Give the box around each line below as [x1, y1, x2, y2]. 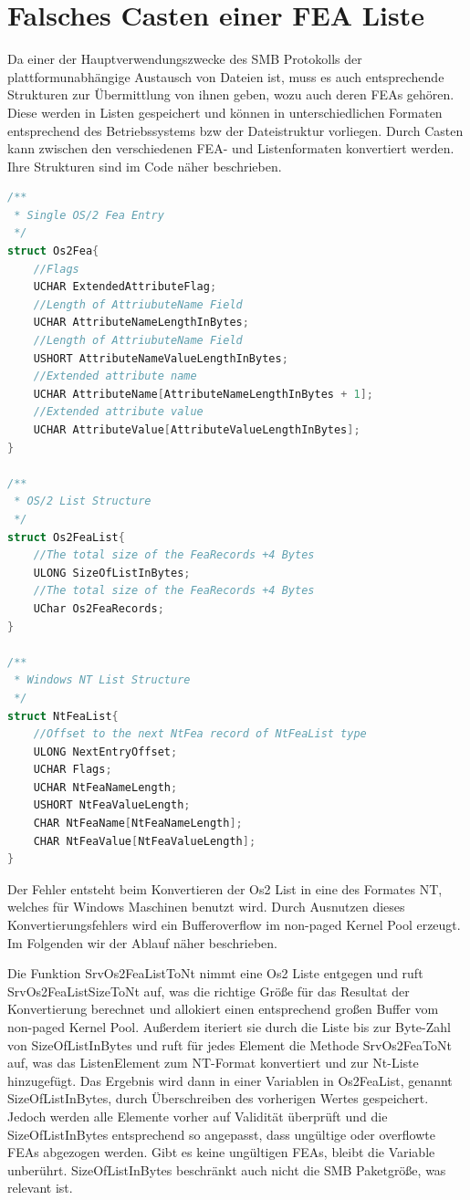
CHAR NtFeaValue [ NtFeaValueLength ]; [33, 834, 256, 848]
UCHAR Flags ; [33, 763, 112, 777]
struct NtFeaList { [7, 709, 119, 723]
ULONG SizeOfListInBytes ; [33, 566, 191, 579]
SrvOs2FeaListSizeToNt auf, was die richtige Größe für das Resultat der [7, 981, 410, 1000]
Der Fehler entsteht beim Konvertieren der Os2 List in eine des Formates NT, [7, 879, 443, 898]
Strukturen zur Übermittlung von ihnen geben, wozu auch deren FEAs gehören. [7, 85, 454, 104]
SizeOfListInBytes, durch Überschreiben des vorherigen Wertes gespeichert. [7, 1089, 429, 1108]
